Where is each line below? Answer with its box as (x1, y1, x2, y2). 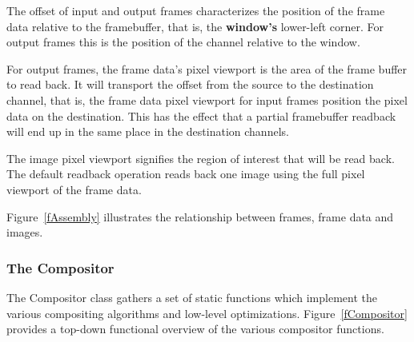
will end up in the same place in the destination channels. (6, 123, 289, 140)
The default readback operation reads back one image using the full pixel (6, 165, 365, 182)
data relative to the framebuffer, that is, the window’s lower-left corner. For (6, 18, 384, 34)
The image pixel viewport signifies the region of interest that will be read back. (6, 149, 395, 166)
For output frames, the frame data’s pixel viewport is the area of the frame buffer (6, 60, 408, 77)
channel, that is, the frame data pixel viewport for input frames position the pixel (6, 91, 408, 108)
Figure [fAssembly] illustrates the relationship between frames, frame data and (6, 208, 394, 225)
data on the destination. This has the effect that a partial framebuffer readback (6, 107, 396, 124)
